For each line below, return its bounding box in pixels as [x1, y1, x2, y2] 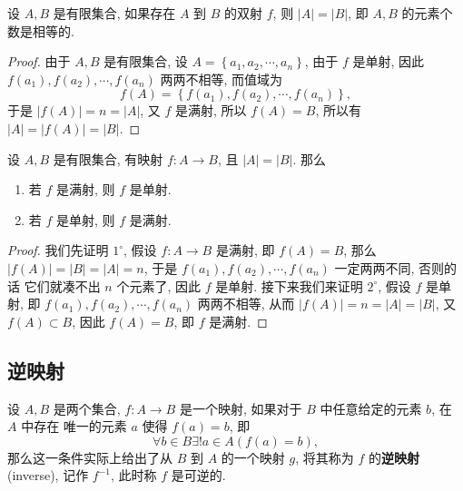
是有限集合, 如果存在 [53, 4, 176, 22]
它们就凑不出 [24, 276, 101, 295]
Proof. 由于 [7, 52, 71, 71]
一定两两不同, [334, 258, 415, 277]
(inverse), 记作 [7, 466, 89, 485]
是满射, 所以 [175, 101, 247, 120]
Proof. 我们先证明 [7, 241, 109, 260]
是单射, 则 [56, 210, 115, 229]
